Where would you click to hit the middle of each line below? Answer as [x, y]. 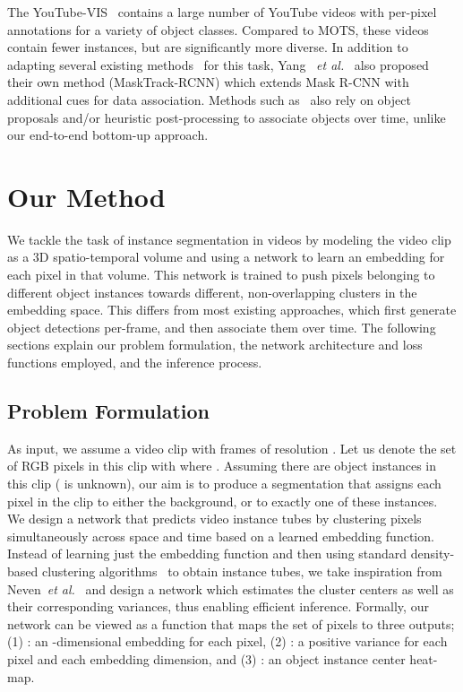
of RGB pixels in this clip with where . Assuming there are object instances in [222, 466]
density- [433, 554]
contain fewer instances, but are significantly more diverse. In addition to [208, 47]
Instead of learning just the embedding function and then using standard [207, 554]
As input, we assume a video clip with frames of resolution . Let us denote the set [232, 448]
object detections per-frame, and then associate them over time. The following [222, 327]
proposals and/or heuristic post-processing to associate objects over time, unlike [227, 117]
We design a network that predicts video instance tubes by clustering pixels [214, 519]
